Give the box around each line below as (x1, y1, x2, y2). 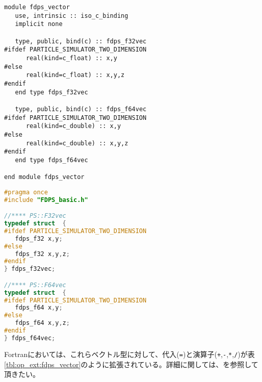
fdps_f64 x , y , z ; (15, 319, 70, 327)
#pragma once (4, 188, 48, 196)
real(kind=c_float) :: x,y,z (25, 71, 125, 79)
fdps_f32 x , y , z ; (15, 250, 70, 258)
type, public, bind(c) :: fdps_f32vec (15, 37, 147, 45)
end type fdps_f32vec (15, 88, 88, 96)
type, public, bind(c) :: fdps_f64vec (15, 105, 147, 113)
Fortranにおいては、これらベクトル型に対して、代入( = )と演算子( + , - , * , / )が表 (4, 348, 255, 359)
